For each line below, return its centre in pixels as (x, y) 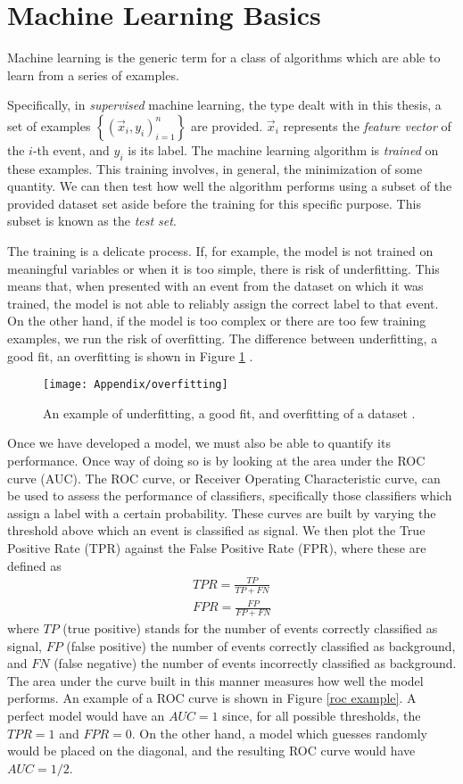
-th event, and (71, 149)
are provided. (227, 125)
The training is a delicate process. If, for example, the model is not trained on (220, 251)
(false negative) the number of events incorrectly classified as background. (255, 663)
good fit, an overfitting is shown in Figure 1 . (130, 355)
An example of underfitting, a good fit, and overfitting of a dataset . (229, 413)
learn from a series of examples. (93, 74)
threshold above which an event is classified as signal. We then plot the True (216, 530)
